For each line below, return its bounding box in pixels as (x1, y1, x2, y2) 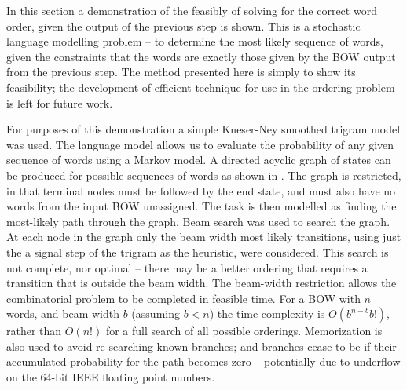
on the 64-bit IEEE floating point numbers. (6, 369, 215, 385)
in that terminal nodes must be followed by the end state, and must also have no (6, 182, 396, 199)
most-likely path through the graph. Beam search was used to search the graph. (6, 213, 390, 229)
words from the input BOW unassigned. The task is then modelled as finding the (6, 198, 397, 214)
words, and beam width (6, 305, 120, 322)
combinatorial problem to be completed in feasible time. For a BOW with (6, 290, 361, 306)
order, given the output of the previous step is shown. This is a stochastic (6, 17, 361, 34)
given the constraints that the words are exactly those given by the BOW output (6, 48, 396, 64)
